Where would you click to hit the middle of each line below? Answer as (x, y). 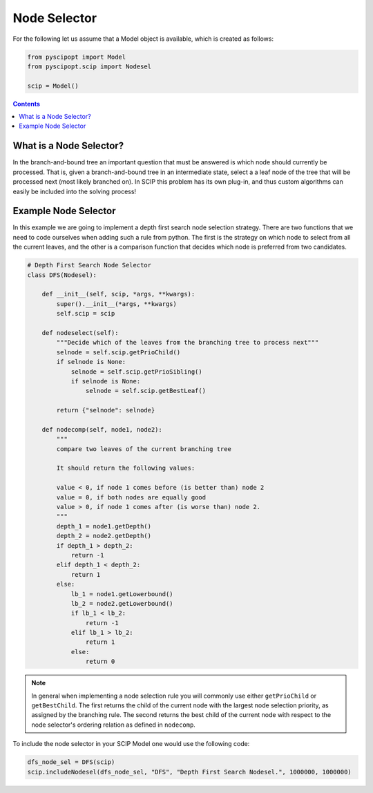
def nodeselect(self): (80, 333)
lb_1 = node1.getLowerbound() (122, 594)
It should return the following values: (126, 468)
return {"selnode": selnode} (106, 410)
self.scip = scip (86, 314)
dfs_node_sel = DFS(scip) (71, 762)
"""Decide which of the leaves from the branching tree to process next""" (188, 343)
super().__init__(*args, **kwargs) (117, 304)
